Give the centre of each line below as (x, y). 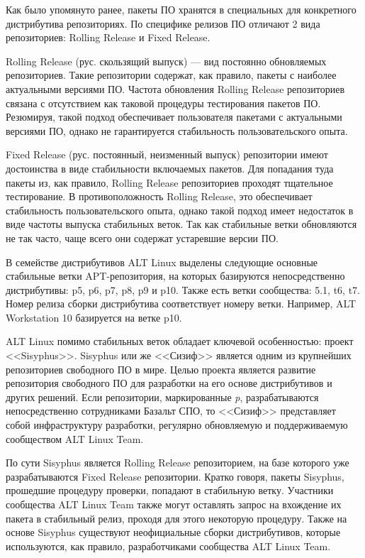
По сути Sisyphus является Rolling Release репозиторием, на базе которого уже (178, 463)
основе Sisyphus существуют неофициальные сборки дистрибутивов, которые (173, 532)
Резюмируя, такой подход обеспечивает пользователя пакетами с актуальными (174, 117)
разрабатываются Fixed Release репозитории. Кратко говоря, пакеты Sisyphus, (175, 476)
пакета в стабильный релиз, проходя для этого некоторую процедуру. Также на (176, 518)
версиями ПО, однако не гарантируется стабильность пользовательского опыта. (177, 130)
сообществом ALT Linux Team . (75, 438)
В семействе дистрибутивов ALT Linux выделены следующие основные (162, 262)
